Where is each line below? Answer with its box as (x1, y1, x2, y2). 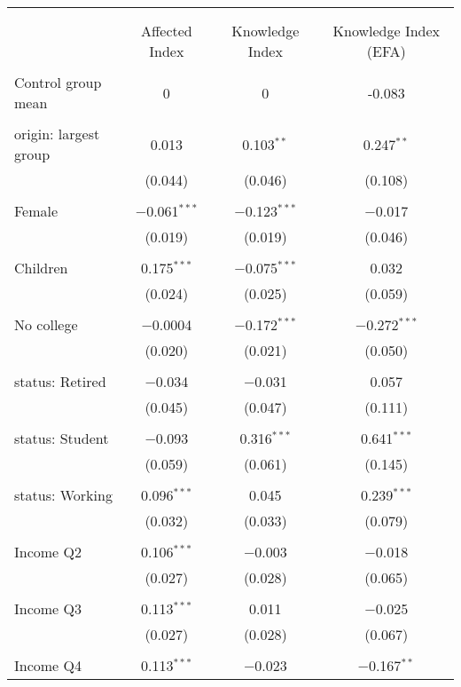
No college (14, 314, 78, 335)
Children (14, 257, 68, 278)
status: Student (14, 428, 109, 448)
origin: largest (14, 123, 100, 144)
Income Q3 (14, 598, 82, 619)
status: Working (14, 485, 113, 505)
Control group (14, 72, 102, 92)
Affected (140, 20, 192, 41)
